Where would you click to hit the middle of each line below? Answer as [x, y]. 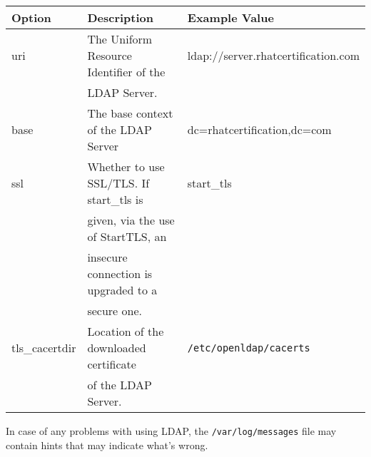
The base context [130, 113]
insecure [107, 257]
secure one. [115, 310]
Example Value [230, 17]
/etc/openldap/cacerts [249, 348]
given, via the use [131, 220]
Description [120, 17]
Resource [110, 55]
